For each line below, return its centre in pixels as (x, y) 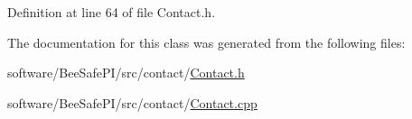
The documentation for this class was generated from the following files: (206, 42)
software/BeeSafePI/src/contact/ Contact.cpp (132, 102)
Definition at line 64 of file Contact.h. (112, 12)
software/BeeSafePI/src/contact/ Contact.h (126, 73)
